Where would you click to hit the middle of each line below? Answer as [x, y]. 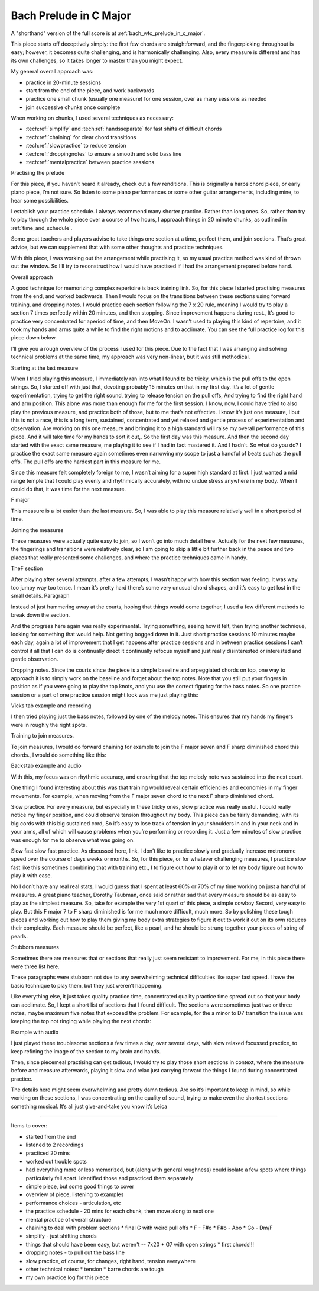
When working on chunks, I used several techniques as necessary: [92, 118]
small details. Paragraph [40, 596]
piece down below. [34, 338]
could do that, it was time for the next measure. [69, 489]
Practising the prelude [38, 173]
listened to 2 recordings [55, 1145]
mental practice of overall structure [69, 1219]
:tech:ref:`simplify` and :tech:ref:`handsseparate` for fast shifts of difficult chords [124, 129]
